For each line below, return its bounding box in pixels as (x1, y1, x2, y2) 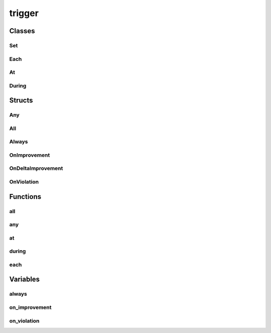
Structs (9, 96, 33, 105)
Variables (9, 275, 40, 284)
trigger (9, 8, 39, 19)
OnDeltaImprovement (9, 165, 63, 172)
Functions (9, 192, 42, 201)
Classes (9, 27, 35, 35)
